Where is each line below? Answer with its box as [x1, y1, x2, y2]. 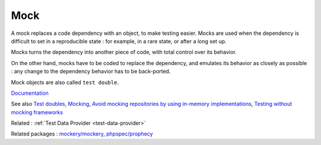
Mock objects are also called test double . [11, 79, 119, 86]
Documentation [11, 89, 49, 96]
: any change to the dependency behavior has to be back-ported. [11, 68, 171, 75]
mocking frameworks [11, 108, 64, 115]
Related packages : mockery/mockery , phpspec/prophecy [11, 130, 153, 137]
